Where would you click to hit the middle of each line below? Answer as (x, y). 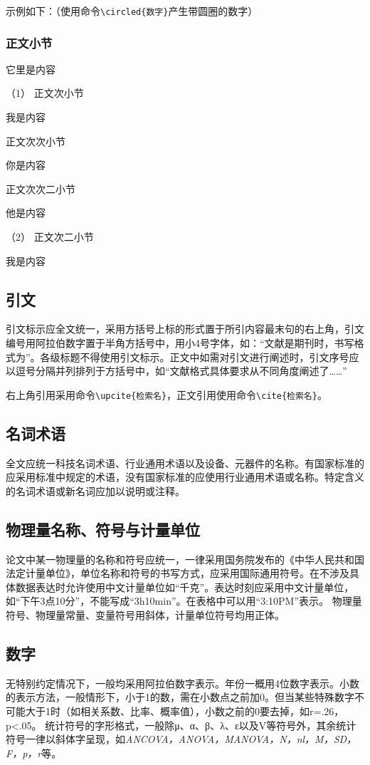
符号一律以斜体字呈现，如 (65, 739)
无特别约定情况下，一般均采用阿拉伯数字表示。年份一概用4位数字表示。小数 (183, 683)
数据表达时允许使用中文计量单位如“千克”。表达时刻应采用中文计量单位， (185, 587)
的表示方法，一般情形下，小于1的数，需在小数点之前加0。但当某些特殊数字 (180, 697)
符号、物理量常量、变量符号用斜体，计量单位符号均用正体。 (145, 615)
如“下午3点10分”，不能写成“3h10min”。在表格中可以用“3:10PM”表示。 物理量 (184, 601)
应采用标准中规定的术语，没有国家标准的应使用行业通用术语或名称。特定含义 (185, 477)
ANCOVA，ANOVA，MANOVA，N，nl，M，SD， (241, 739)
